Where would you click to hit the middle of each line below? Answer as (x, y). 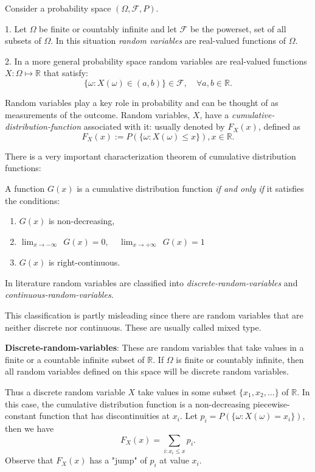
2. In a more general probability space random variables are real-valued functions (156, 61)
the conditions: (33, 200)
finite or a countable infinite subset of (75, 359)
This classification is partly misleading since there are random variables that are (154, 315)
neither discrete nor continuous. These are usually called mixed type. (133, 327)
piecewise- (272, 403)
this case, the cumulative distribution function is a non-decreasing (128, 403)
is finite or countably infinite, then (240, 359)
